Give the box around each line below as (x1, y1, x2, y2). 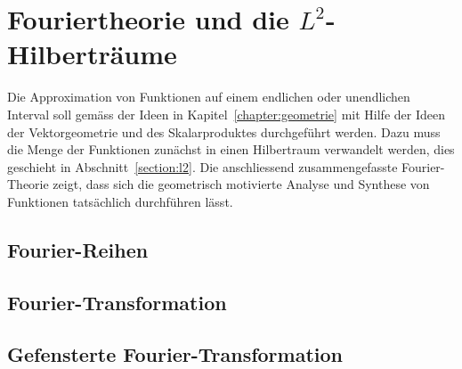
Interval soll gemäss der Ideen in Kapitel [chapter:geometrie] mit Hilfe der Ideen (7, 104, 445, 123)
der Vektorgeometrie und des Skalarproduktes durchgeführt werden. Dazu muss (7, 122, 441, 141)
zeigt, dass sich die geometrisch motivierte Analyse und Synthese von (53, 175, 430, 193)
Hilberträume (7, 36, 177, 72)
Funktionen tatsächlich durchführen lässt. (7, 192, 233, 210)
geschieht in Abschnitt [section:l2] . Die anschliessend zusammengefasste (7, 157, 398, 176)
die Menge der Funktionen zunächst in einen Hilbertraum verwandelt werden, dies (7, 140, 455, 159)
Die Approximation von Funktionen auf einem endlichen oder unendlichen (7, 87, 410, 106)
